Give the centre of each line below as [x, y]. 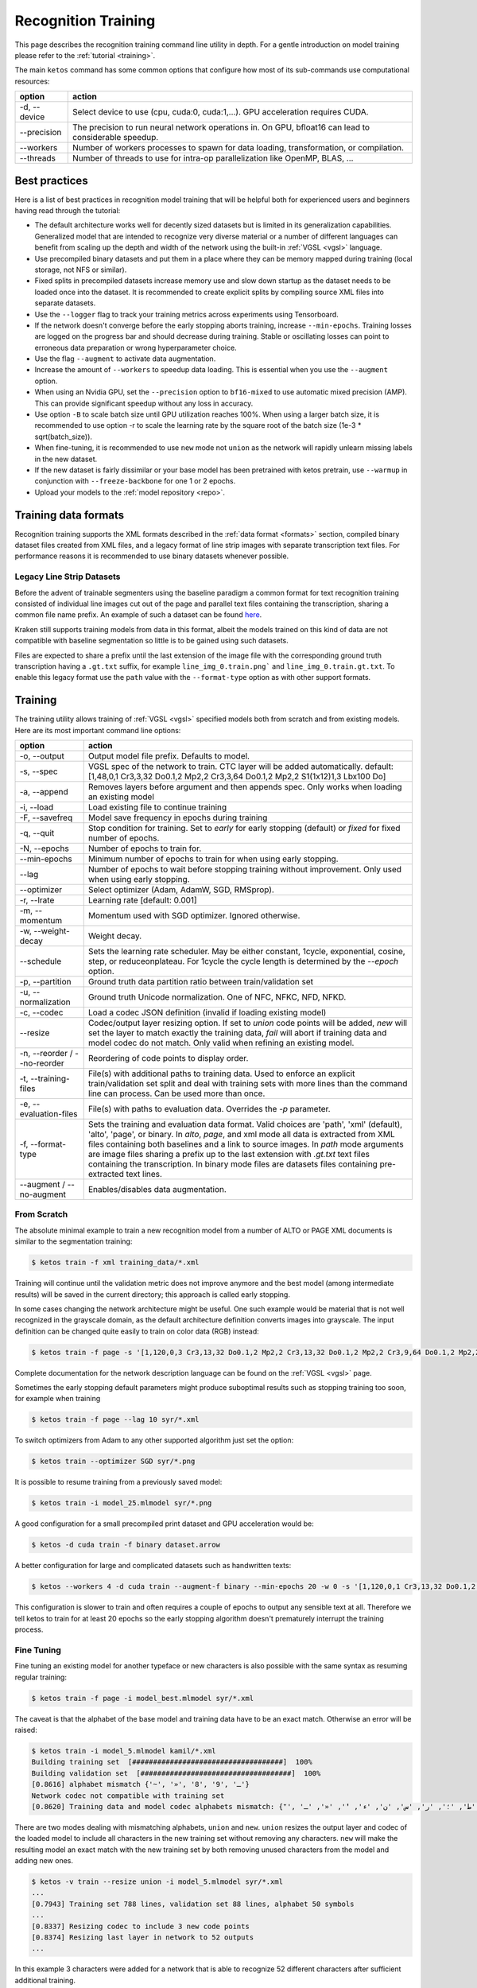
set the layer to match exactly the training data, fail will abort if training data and [237, 1033]
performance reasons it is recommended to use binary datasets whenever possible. [152, 556]
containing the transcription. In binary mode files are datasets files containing [233, 1164]
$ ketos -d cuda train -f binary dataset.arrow [126, 1545]
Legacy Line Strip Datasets [68, 577]
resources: [32, 81]
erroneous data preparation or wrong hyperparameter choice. [136, 348]
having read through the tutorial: [68, 211]
